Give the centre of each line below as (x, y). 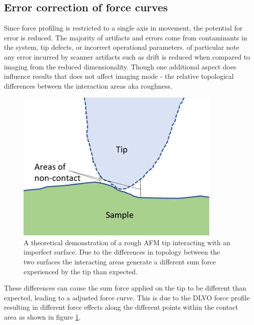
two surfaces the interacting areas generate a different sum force (120, 261)
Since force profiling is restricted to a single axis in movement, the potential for (123, 28)
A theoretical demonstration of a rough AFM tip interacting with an (127, 242)
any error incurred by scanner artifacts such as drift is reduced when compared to (127, 56)
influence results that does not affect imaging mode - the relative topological (119, 76)
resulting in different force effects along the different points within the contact (121, 307)
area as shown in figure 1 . (42, 316)
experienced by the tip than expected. (81, 271)
